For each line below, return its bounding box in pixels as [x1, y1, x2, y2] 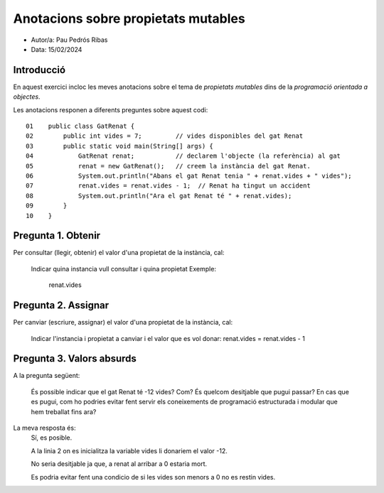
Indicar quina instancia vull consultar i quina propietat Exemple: [31, 264, 217, 273]
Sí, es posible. [31, 433, 73, 442]
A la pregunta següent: [13, 372, 80, 380]
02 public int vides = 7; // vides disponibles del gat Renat [26, 132, 304, 140]
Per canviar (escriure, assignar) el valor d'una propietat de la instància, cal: [13, 318, 233, 327]
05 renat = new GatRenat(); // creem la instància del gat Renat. [26, 162, 311, 170]
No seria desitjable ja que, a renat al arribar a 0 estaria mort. [31, 460, 208, 468]
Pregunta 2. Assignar [13, 299, 110, 312]
